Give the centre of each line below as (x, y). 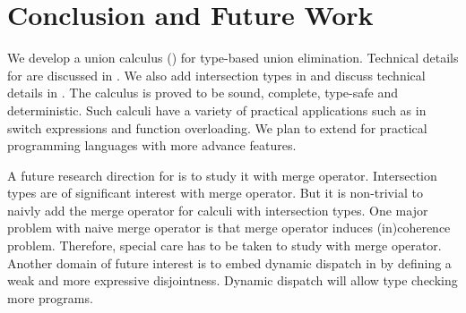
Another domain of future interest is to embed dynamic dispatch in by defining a (229, 262)
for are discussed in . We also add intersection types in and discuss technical (216, 75)
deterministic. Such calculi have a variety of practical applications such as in (217, 110)
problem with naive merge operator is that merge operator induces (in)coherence (229, 228)
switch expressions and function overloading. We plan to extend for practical (217, 127)
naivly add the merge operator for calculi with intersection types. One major (218, 210)
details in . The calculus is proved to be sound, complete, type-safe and (203, 93)
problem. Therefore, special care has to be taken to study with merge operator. (224, 245)
